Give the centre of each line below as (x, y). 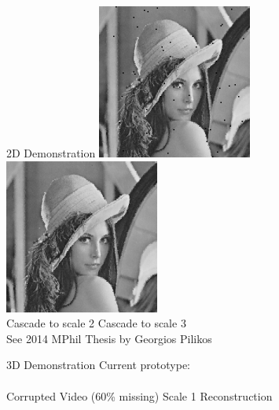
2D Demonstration (51, 153)
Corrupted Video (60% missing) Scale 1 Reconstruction (139, 395)
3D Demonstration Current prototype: (98, 365)
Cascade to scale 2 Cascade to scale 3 (96, 323)
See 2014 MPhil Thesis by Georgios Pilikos (109, 338)
